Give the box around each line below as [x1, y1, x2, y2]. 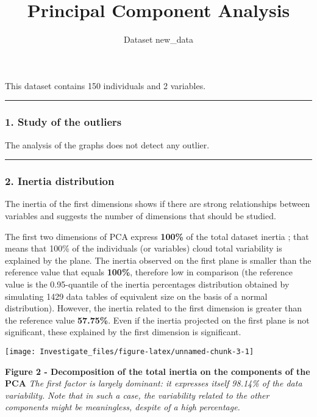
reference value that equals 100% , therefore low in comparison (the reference [5, 266, 293, 278]
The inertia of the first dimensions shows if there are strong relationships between [5, 197, 310, 210]
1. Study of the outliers [5, 114, 122, 129]
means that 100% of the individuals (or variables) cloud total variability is [5, 242, 282, 255]
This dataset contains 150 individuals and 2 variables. [5, 79, 206, 92]
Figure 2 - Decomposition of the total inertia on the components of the [5, 364, 310, 377]
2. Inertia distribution [5, 173, 115, 189]
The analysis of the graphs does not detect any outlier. [5, 138, 210, 151]
